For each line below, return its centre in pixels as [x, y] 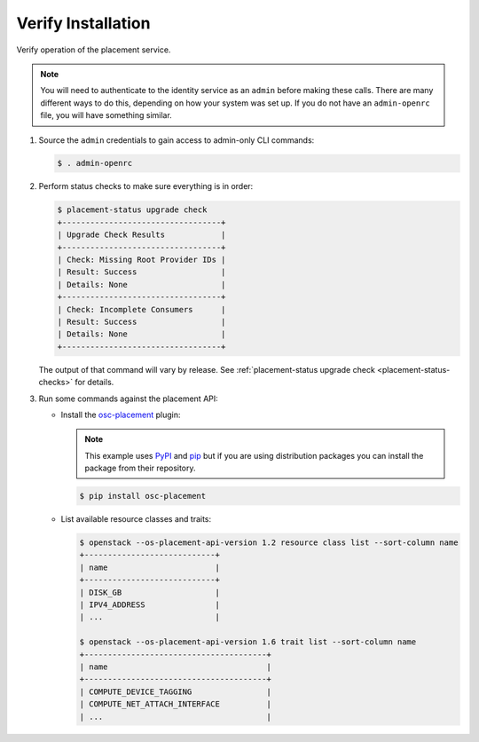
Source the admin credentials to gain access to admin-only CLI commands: [177, 140]
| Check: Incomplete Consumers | [141, 309]
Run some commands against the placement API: [129, 399]
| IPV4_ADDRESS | [150, 604]
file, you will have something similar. [106, 115]
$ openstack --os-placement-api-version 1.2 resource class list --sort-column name [269, 543]
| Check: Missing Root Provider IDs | [141, 260]
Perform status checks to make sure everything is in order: [146, 186]
